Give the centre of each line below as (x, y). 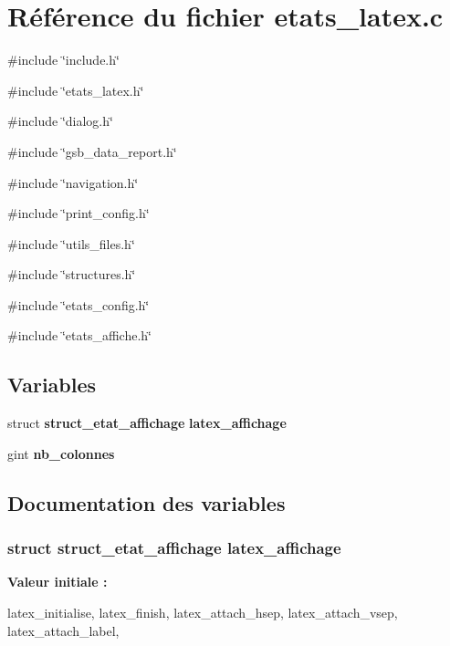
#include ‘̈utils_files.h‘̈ (71, 243)
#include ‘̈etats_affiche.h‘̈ (79, 335)
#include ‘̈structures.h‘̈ (72, 274)
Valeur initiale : (58, 582)
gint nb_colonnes (61, 453)
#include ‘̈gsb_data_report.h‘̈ (92, 151)
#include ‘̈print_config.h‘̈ (78, 213)
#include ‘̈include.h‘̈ (63, 60)
